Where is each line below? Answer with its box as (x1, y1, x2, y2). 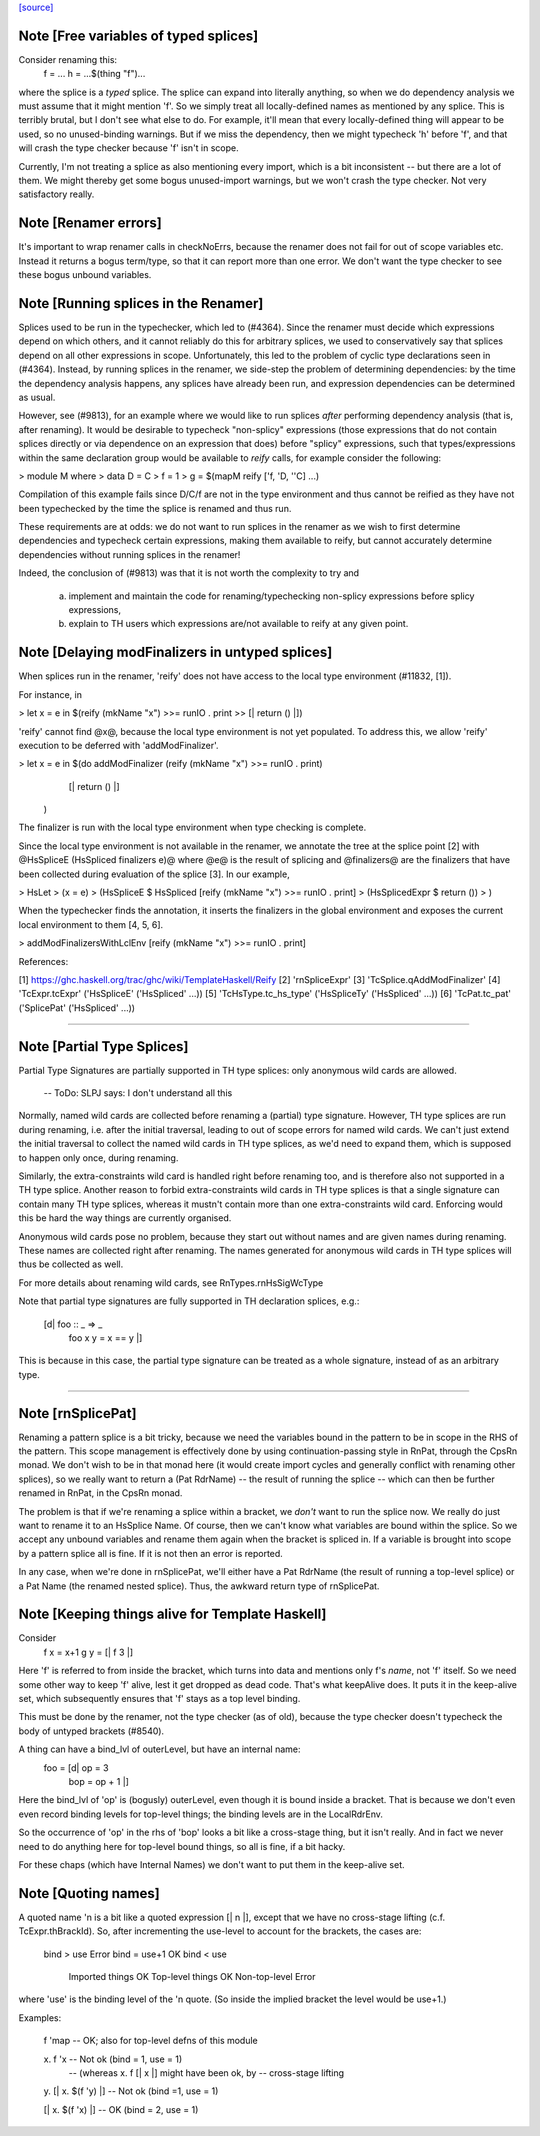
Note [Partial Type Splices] (18, 1038, 189, 1055)
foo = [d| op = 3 (43, 1761, 109, 1774)
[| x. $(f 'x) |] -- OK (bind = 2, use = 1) (43, 2103, 199, 2115)
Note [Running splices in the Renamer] (18, 295, 264, 312)
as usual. (18, 391, 56, 403)
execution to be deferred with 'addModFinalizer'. (18, 739, 219, 751)
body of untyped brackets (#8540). (18, 1725, 165, 1737)
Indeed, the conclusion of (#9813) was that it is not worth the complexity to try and (18, 567, 360, 579)
